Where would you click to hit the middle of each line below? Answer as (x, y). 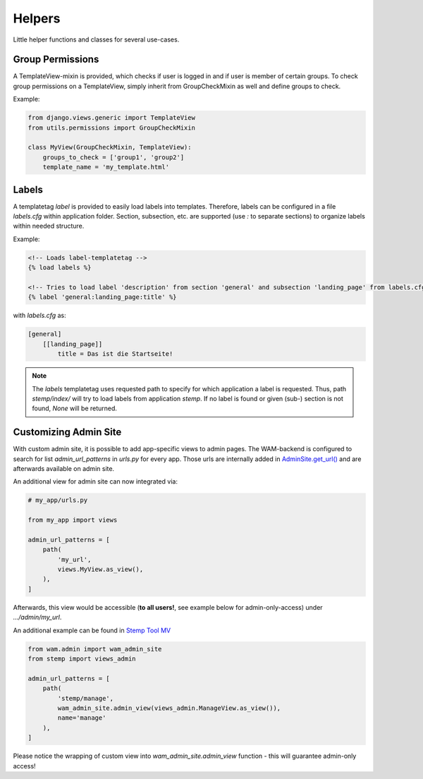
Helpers (37, 18)
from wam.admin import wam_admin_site (95, 649)
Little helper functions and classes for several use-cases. (96, 39)
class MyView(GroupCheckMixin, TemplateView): (110, 147)
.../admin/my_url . (37, 618)
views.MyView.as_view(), (100, 570)
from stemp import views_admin (82, 659)
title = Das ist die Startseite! (115, 354)
